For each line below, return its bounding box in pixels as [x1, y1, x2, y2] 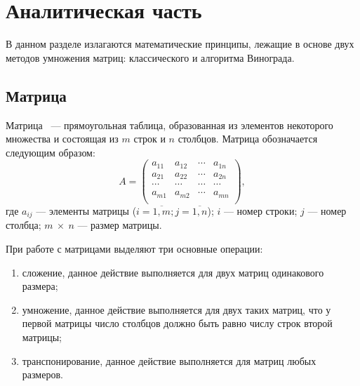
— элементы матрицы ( [36, 203, 137, 218]
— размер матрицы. [77, 218, 162, 232]
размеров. [22, 367, 63, 382]
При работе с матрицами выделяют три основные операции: [6, 241, 263, 255]
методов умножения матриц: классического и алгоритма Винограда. [6, 50, 295, 65]
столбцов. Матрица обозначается [178, 131, 318, 146]
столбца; [6, 218, 41, 232]
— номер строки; [223, 203, 298, 218]
